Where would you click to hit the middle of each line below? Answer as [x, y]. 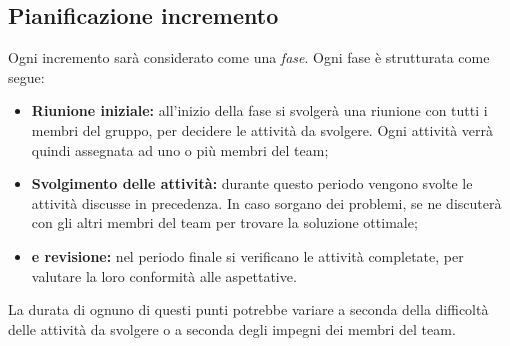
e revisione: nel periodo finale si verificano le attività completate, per [247, 255]
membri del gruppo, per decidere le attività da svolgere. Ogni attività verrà [262, 129]
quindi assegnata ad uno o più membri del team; [180, 149]
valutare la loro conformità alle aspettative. [164, 275]
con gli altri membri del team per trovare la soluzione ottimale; [224, 222]
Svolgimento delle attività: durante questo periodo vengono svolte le [252, 183]
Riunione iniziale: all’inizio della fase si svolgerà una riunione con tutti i [259, 110]
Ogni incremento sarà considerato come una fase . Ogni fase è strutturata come [249, 57]
